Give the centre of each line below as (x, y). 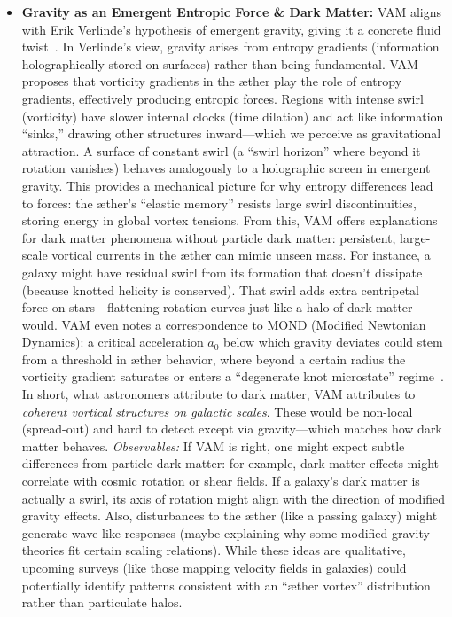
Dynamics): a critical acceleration (113, 342)
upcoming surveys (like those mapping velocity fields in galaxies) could (214, 567)
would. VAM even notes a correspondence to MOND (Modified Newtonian (224, 324)
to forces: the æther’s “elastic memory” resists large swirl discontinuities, (219, 203)
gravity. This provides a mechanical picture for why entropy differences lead (227, 185)
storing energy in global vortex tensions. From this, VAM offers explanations (230, 220)
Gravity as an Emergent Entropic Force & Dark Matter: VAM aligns (232, 12)
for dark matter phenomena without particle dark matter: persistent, (209, 237)
